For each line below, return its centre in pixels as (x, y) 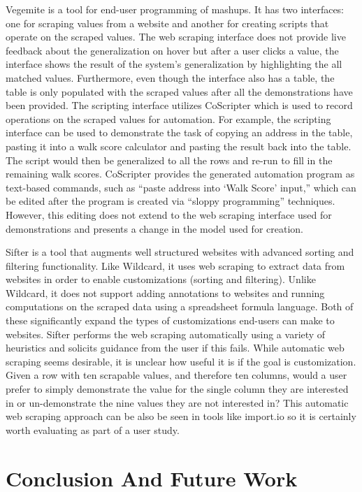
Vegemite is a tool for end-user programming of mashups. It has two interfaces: (175, 9)
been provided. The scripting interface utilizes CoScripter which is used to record (179, 105)
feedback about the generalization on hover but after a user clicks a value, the (172, 50)
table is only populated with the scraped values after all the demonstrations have (179, 91)
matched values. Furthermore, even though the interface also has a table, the (170, 77)
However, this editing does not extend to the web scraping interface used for (169, 214)
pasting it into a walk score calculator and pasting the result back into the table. (179, 146)
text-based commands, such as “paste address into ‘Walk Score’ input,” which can (181, 187)
